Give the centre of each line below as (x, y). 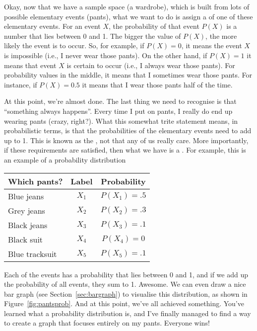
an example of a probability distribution (65, 159)
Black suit (26, 239)
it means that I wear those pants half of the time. (157, 84)
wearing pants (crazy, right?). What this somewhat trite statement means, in (121, 121)
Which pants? (35, 181)
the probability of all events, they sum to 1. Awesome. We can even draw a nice (125, 284)
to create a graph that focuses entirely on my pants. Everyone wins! (107, 323)
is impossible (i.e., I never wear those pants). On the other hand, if (106, 55)
